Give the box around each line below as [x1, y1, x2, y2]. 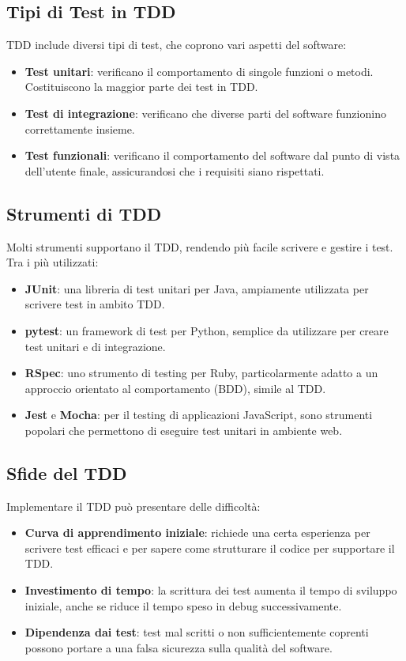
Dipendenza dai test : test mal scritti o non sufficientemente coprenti [24, 624, 369, 640]
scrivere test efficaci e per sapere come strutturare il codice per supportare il [24, 539, 395, 556]
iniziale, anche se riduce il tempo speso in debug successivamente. [24, 597, 342, 614]
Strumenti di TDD [6, 201, 162, 225]
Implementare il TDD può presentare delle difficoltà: [6, 497, 261, 514]
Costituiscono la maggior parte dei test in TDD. [24, 78, 258, 95]
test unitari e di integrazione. [24, 338, 166, 354]
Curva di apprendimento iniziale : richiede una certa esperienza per [24, 524, 370, 541]
